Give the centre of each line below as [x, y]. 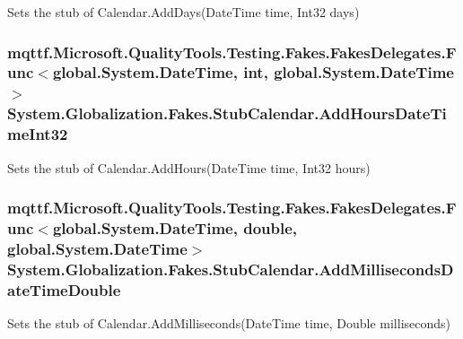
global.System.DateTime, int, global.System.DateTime [253, 72]
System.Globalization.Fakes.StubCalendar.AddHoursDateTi [227, 113]
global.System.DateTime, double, [175, 227]
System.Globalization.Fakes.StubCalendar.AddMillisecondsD [231, 269]
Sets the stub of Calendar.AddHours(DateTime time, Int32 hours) [189, 167]
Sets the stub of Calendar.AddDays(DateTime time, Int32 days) [183, 12]
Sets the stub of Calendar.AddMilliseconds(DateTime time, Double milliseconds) [229, 323]
